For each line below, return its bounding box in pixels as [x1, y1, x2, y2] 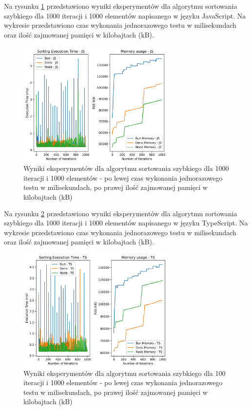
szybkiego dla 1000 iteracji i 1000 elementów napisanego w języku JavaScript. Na [4, 10, 246, 20]
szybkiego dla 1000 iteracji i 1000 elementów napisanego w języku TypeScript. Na [4, 218, 248, 228]
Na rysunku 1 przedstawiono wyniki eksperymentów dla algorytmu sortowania [4, 1, 237, 11]
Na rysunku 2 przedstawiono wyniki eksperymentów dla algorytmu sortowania [4, 208, 237, 218]
